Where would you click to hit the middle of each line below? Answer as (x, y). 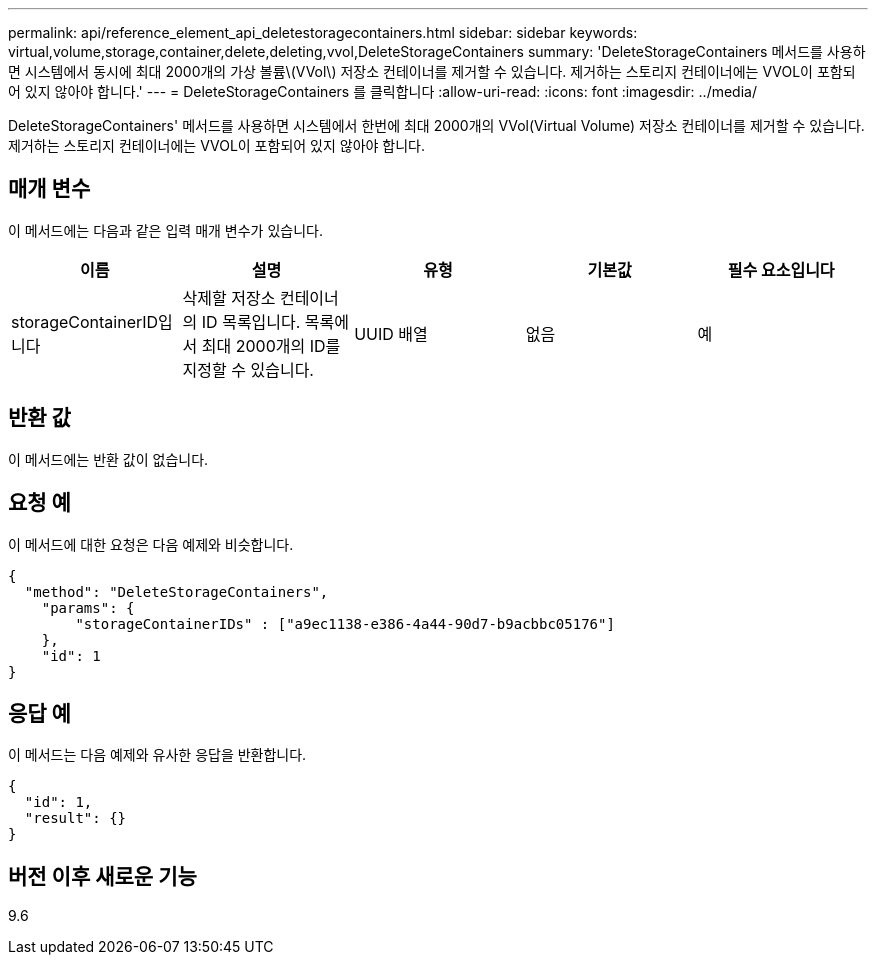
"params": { (88, 607)
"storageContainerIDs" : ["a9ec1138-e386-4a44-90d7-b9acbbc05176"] (345, 623)
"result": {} (75, 818)
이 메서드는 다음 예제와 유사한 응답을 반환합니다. (157, 755)
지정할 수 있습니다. (248, 369)
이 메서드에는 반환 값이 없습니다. (108, 459)
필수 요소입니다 (781, 269)
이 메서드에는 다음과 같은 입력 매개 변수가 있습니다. (165, 230)
